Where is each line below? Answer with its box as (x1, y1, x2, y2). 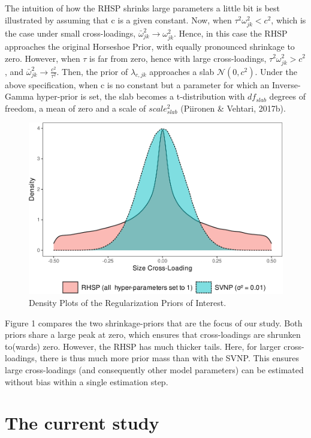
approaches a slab (149, 65, 215, 77)
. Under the (255, 65, 297, 77)
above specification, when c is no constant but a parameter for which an (5, 78, 270, 91)
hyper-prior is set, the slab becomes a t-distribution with (36, 90, 245, 103)
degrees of (269, 90, 306, 103)
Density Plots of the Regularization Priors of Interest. (29, 296, 227, 308)
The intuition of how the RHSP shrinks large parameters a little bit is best (5, 2, 280, 14)
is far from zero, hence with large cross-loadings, (89, 52, 267, 64)
